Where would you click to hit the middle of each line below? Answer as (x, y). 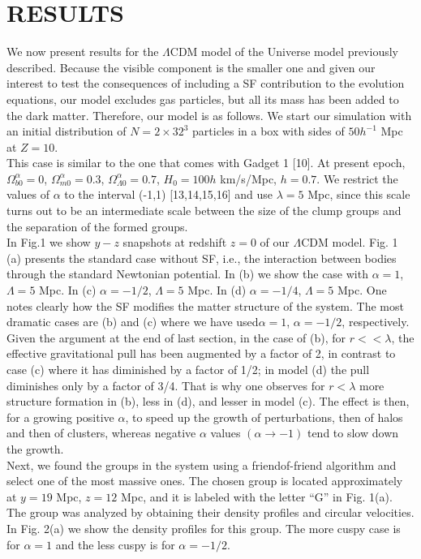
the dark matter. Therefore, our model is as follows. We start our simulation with (209, 115)
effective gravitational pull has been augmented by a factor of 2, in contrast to (201, 353)
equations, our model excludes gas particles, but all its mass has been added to (203, 99)
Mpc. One (362, 290)
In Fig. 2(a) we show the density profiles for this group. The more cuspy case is (204, 528)
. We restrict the (357, 178)
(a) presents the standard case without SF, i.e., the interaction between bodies (202, 258)
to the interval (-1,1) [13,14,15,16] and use (169, 194)
